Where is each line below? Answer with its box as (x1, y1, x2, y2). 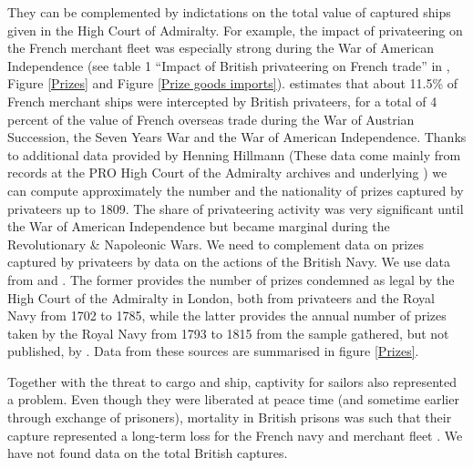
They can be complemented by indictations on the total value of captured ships (7, 3, 451, 21)
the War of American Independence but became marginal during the (7, 217, 390, 236)
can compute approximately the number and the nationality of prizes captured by (7, 180, 464, 199)
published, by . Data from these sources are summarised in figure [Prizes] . (7, 341, 419, 361)
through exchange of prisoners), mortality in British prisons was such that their (7, 408, 452, 427)
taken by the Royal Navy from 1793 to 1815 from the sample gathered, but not (7, 323, 449, 342)
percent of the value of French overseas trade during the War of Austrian (7, 109, 415, 128)
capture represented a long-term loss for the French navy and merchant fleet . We (7, 425, 463, 444)
